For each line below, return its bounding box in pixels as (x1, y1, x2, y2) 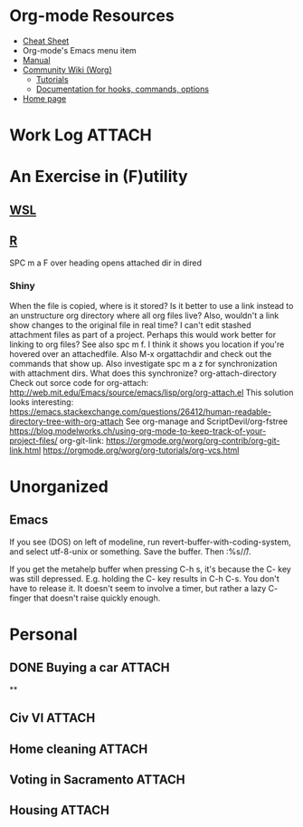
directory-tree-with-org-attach (9, 416, 124, 427)
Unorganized (9, 476, 109, 496)
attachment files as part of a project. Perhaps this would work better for (9, 329, 277, 340)
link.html (9, 445, 42, 456)
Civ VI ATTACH (9, 710, 96, 726)
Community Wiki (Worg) (22, 64, 113, 75)
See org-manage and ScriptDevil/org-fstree (125, 416, 288, 427)
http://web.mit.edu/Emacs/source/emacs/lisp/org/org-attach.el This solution (9, 387, 294, 398)
